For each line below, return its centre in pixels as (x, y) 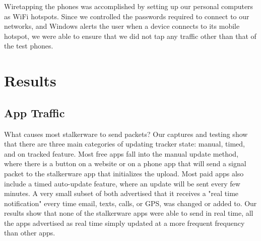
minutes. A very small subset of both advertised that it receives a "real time (121, 193)
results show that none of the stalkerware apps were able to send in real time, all (129, 213)
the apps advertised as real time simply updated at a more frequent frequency (124, 223)
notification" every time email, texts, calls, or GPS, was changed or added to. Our (130, 203)
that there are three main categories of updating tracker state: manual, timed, (124, 144)
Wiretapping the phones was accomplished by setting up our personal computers (129, 6)
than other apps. (30, 233)
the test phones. (29, 46)
